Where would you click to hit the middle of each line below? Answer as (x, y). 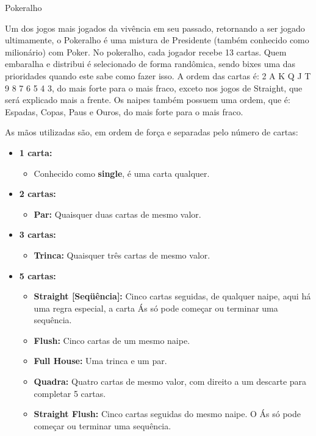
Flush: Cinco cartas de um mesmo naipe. (112, 340)
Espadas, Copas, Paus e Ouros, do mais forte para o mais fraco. (124, 111)
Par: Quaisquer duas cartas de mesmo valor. (117, 214)
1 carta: (36, 152)
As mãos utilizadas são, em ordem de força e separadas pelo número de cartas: (152, 132)
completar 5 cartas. (70, 393)
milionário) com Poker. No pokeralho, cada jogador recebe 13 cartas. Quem (146, 52)
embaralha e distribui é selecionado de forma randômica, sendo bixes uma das (150, 64)
